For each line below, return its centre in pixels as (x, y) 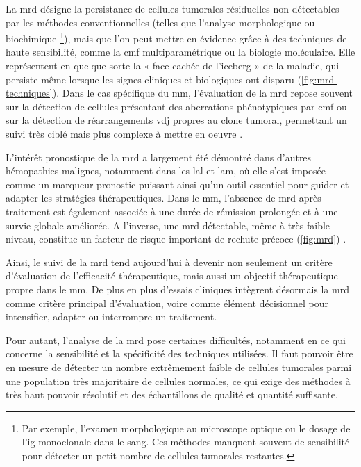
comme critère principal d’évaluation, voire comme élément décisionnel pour (167, 303)
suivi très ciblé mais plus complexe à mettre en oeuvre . (124, 133)
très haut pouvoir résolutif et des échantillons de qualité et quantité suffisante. (172, 394)
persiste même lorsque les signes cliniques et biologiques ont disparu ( (153, 79)
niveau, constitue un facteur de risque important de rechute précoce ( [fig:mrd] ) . (176, 239)
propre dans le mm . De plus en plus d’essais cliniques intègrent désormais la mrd (177, 289)
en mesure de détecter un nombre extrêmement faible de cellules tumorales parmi (179, 367)
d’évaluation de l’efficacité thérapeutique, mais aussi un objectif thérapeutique (172, 276)
